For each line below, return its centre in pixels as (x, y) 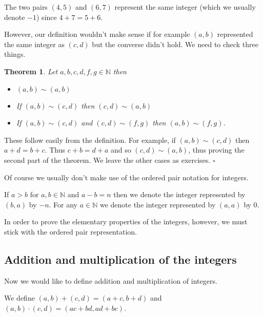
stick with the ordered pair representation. (70, 231)
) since (47, 17)
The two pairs (26, 7)
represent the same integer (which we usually (185, 7)
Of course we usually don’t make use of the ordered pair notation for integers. (126, 177)
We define (19, 298)
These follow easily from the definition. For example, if (90, 140)
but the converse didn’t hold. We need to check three (175, 44)
